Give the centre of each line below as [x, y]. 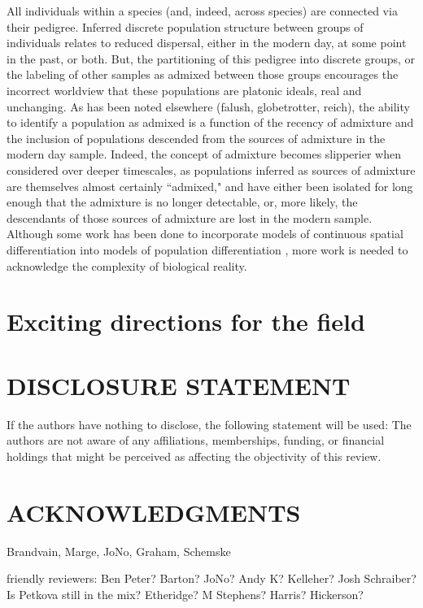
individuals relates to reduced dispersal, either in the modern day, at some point [207, 43]
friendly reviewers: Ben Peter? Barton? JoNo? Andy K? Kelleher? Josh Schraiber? [211, 578]
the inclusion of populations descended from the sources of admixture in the [196, 138]
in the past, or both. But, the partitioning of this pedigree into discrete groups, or [211, 58]
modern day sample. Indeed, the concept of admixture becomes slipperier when [204, 154]
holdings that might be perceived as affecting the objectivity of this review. [194, 456]
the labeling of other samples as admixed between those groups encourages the [203, 74]
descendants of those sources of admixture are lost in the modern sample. [190, 217]
